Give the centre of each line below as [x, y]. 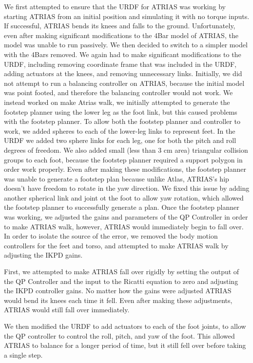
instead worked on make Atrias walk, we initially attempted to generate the [117, 102]
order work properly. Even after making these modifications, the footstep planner [125, 169]
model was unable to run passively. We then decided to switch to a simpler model [126, 45]
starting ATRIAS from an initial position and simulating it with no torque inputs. [127, 16]
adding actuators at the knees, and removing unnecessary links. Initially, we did [123, 73]
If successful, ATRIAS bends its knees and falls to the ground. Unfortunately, [120, 26]
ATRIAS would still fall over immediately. [67, 310]
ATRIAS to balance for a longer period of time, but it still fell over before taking [125, 345]
